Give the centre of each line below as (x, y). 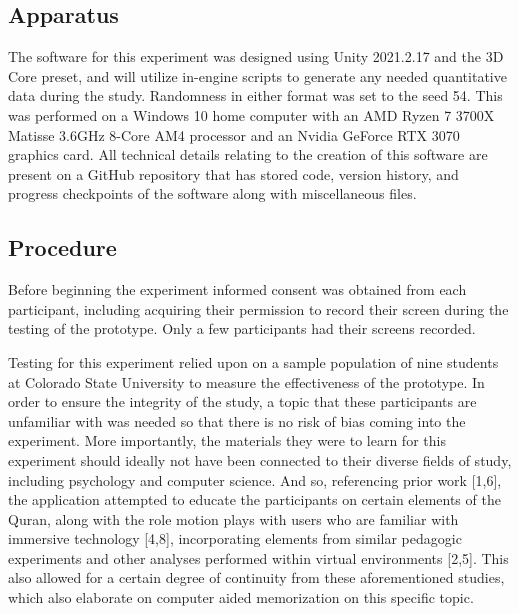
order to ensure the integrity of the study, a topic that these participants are (242, 401)
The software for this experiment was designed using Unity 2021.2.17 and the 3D (256, 56)
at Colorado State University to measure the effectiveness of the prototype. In (246, 381)
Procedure (62, 247)
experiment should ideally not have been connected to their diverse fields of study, (260, 459)
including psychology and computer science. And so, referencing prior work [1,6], (255, 479)
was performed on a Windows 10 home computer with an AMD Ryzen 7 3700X (251, 114)
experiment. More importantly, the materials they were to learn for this (227, 440)
